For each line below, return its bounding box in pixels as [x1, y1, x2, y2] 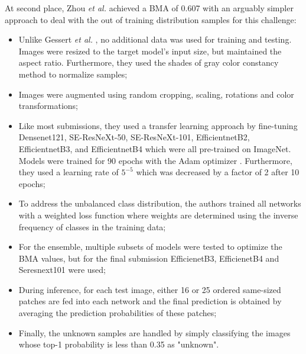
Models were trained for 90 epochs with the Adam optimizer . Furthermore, [18, 154, 292, 166]
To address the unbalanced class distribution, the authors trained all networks [18, 197, 301, 210]
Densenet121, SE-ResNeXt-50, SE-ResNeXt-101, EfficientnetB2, [18, 131, 250, 143]
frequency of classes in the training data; [18, 220, 166, 233]
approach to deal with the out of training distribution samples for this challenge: [5, 13, 297, 25]
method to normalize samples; [18, 67, 128, 80]
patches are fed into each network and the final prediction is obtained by [18, 295, 282, 307]
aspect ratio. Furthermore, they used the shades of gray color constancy [18, 56, 279, 69]
